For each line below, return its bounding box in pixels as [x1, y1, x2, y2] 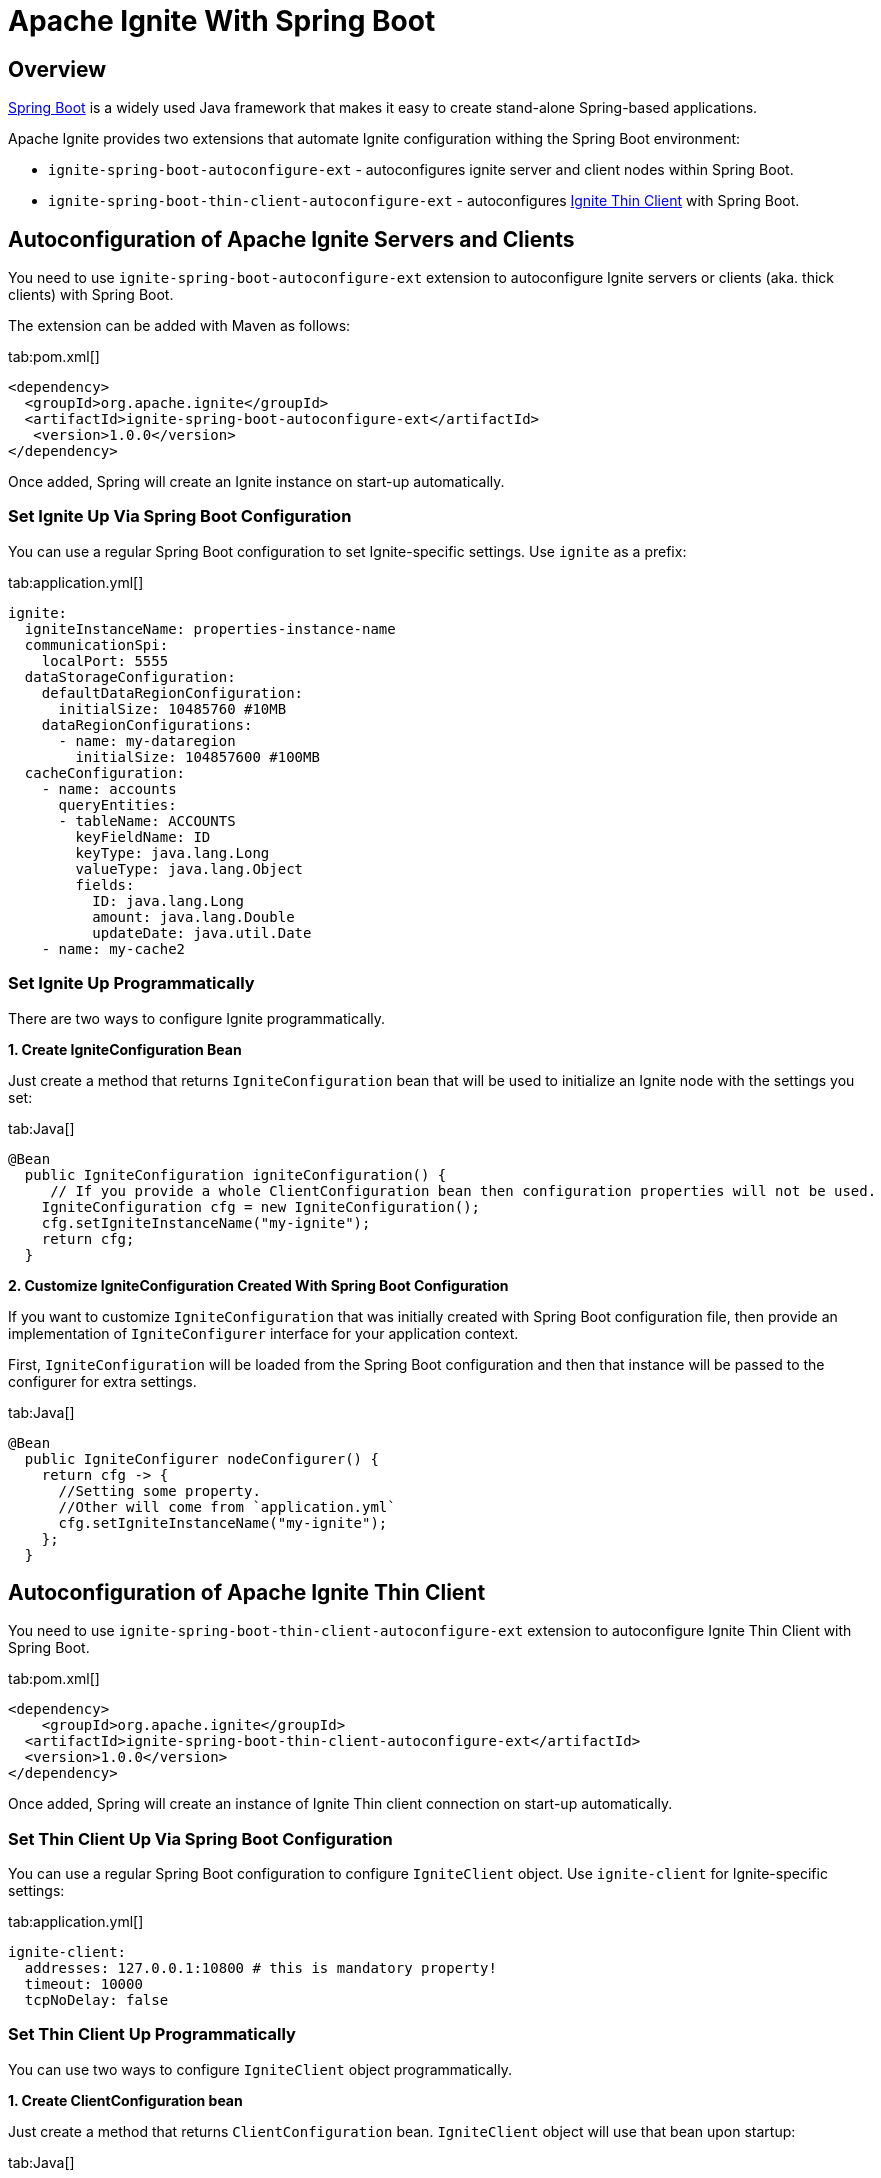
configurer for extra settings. [8, 1372, 197, 1390]
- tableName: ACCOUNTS [58, 812, 236, 829]
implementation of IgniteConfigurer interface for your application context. [8, 1324, 519, 1342]
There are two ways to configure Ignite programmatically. [8, 1009, 386, 1027]
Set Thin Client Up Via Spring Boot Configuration [8, 1828, 393, 1849]
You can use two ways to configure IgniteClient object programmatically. [8, 2060, 512, 2078]
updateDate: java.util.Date [92, 924, 312, 941]
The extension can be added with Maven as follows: [8, 317, 351, 335]
